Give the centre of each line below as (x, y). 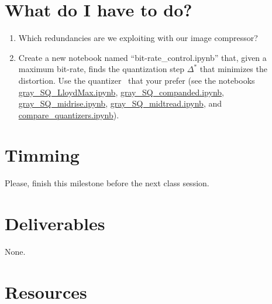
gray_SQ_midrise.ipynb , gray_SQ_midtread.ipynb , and (120, 103)
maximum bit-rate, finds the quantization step (101, 69)
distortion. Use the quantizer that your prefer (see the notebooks (137, 80)
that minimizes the (233, 69)
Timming (42, 155)
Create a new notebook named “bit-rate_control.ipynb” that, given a (142, 57)
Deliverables (55, 223)
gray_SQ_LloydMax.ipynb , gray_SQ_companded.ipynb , (121, 92)
